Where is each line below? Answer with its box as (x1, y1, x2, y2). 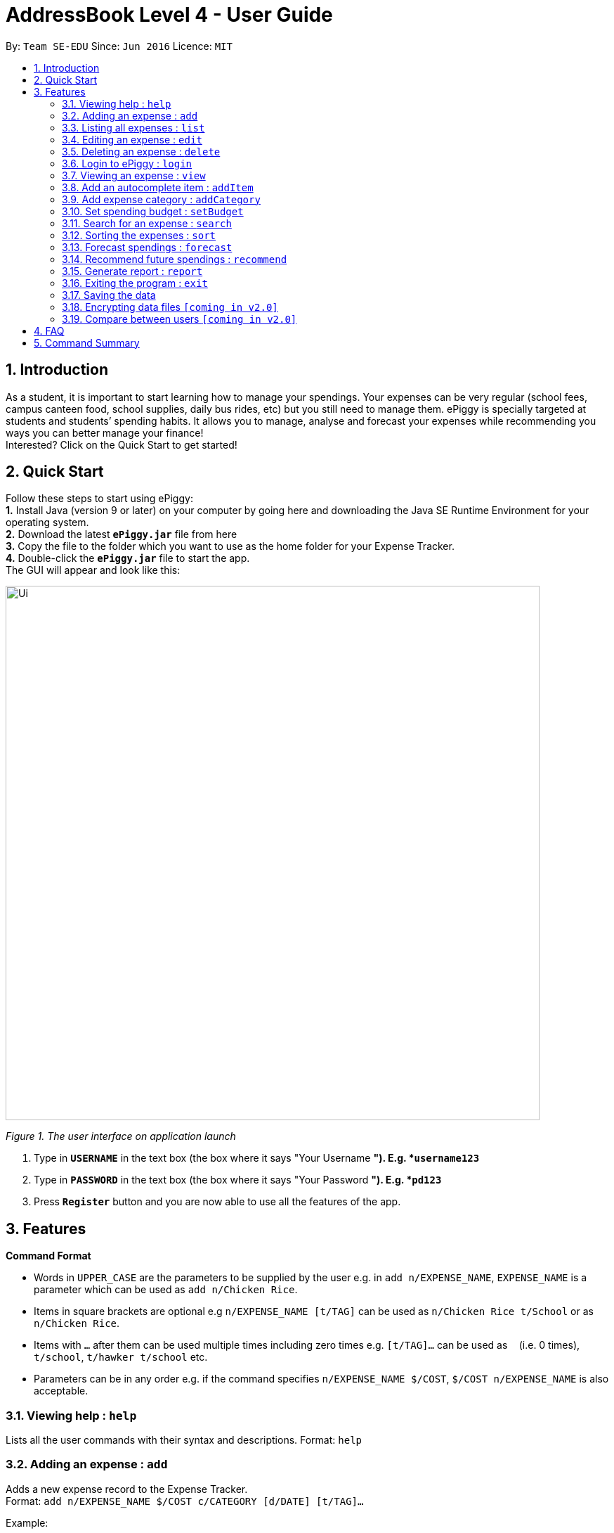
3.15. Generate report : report (62, 264, 203, 277)
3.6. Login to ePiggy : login (62, 157, 192, 169)
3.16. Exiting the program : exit (62, 276, 208, 289)
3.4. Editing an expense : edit (62, 133, 202, 146)
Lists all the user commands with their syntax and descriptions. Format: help (6, 1434, 362, 1447)
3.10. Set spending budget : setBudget (62, 205, 244, 217)
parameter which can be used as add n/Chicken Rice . (34, 1283, 298, 1296)
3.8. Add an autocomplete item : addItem (62, 181, 254, 193)
